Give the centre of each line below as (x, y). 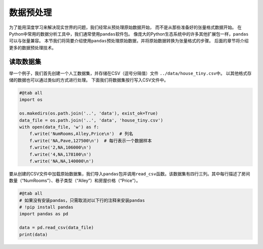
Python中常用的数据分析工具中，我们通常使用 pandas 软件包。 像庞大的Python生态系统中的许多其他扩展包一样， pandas (129, 34)
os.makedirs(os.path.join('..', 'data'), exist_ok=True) (89, 114)
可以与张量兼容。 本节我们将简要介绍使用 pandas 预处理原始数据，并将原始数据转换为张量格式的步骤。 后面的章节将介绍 (129, 41)
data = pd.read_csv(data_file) (57, 228)
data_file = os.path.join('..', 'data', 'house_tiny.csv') (91, 120)
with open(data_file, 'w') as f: (59, 127)
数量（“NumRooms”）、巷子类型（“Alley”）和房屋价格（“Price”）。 (75, 181)
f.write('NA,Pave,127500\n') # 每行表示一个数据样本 (91, 141)
